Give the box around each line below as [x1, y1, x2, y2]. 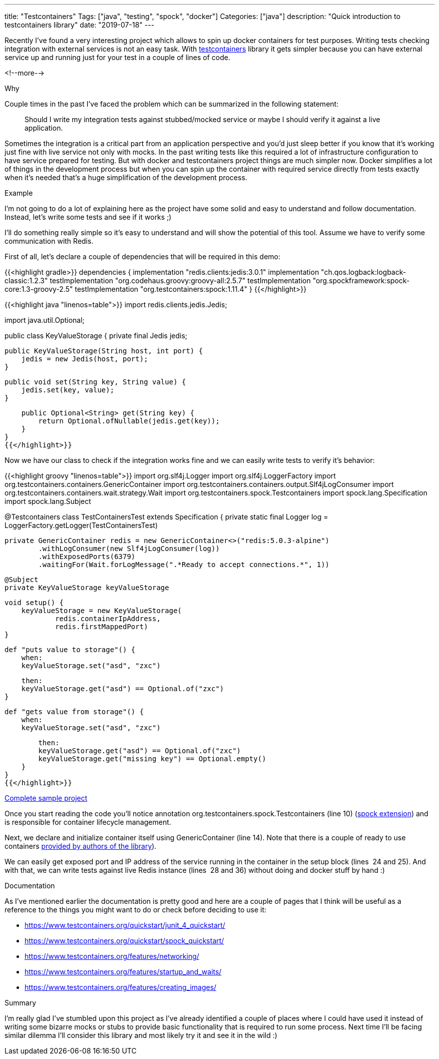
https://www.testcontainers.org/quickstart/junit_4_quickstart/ [25, 921, 225, 929]
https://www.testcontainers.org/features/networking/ [25, 952, 199, 960]
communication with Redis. [5, 237, 94, 245]
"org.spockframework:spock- [312, 276, 410, 285]
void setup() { [5, 599, 64, 607]
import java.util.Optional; [5, 316, 85, 324]
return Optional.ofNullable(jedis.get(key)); [38, 417, 220, 425]
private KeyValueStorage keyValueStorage [5, 584, 169, 592]
